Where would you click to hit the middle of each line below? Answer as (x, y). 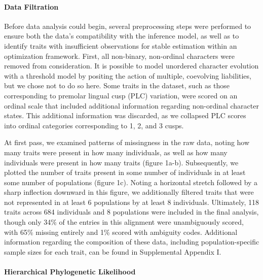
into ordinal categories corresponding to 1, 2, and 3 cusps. (94, 125)
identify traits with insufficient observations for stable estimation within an (121, 45)
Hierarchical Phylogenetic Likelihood (70, 272)
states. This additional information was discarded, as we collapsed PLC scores (125, 115)
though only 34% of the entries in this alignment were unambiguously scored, (124, 222)
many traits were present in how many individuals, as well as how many (116, 152)
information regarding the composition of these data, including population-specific (132, 242)
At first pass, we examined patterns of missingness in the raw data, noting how (127, 142)
